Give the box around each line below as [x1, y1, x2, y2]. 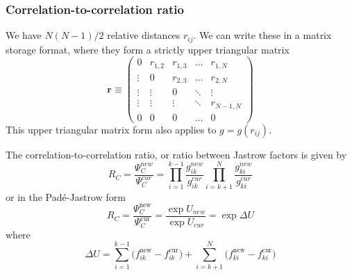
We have [6, 28, 42, 42]
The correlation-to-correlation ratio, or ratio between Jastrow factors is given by [6, 147, 347, 161]
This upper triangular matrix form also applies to [6, 122, 217, 136]
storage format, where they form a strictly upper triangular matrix [6, 42, 290, 56]
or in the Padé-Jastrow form [6, 189, 126, 204]
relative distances [107, 28, 181, 42]
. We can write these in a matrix [193, 28, 332, 42]
